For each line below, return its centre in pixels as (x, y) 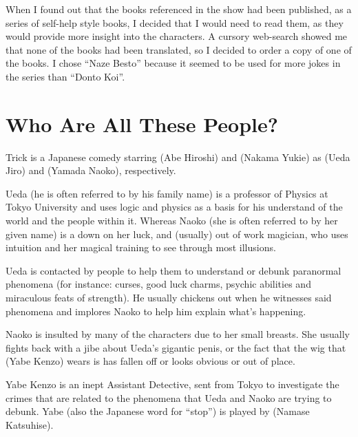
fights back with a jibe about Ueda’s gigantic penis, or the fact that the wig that (176, 347)
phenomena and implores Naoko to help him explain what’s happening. (156, 311)
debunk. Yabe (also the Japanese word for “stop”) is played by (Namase (158, 411)
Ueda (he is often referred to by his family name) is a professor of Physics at (167, 193)
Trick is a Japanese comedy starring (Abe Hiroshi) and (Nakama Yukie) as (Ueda (178, 157)
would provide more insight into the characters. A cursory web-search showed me (177, 36)
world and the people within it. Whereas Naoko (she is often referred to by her (172, 221)
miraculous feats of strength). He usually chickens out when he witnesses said (169, 298)
